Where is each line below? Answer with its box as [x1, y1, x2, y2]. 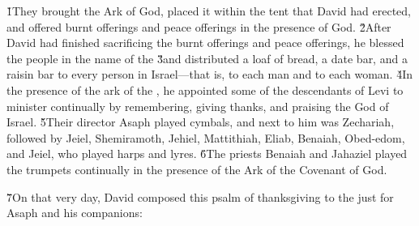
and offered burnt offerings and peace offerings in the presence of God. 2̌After [6, 18, 391, 35]
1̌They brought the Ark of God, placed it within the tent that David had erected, [6, 2, 411, 19]
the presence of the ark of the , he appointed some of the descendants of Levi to [6, 81, 404, 98]
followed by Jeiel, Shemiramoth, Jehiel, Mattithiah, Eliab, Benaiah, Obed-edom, [6, 129, 405, 146]
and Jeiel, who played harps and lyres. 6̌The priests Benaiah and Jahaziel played [6, 145, 408, 162]
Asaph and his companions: [6, 204, 143, 221]
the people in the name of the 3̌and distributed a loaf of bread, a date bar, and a [6, 49, 408, 66]
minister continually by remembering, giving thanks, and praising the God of [6, 97, 389, 114]
